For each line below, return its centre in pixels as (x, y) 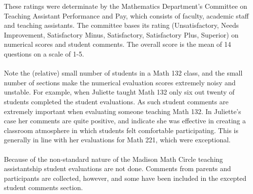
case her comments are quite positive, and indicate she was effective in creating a (125, 121)
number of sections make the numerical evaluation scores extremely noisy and (120, 82)
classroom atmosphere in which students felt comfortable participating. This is (121, 130)
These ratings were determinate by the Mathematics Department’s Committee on (126, 6)
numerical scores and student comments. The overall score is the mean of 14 (118, 44)
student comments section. (43, 187)
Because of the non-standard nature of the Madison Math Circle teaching (114, 159)
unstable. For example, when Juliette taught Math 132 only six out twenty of (119, 92)
